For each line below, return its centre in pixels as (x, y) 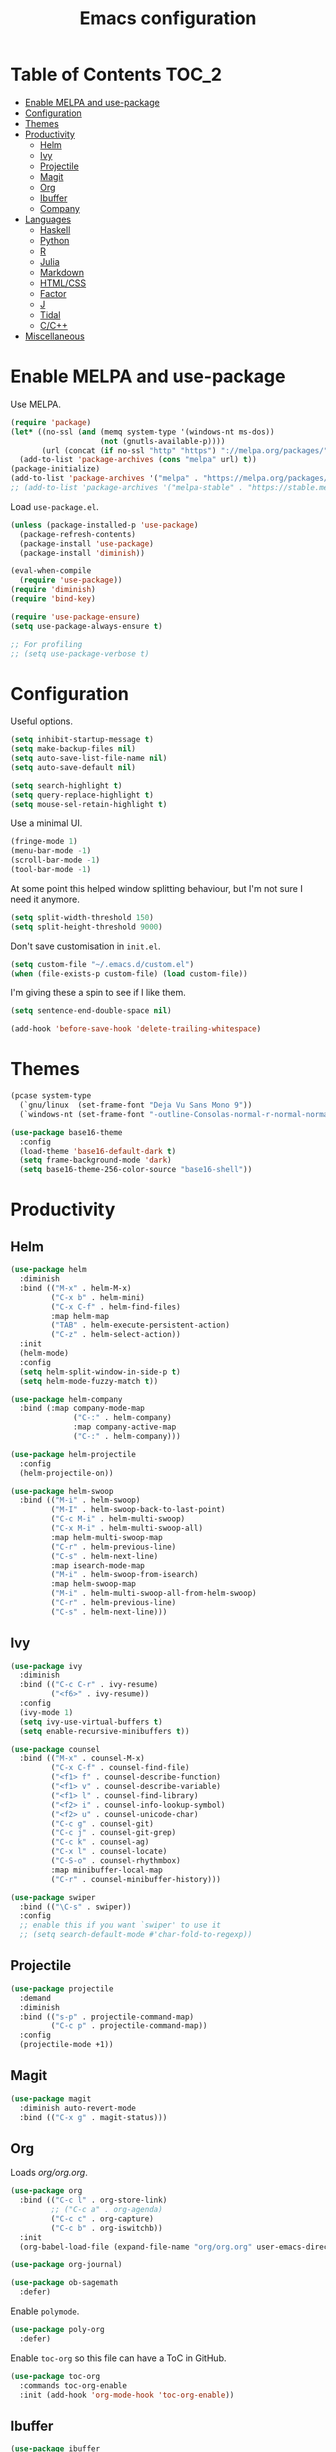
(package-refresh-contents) (78, 534)
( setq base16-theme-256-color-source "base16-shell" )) (136, 1170)
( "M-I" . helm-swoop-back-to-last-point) (138, 1510)
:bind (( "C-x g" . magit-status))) (93, 2117)
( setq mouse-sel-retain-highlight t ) (89, 804)
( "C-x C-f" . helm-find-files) (116, 1307)
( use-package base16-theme (66, 1132)
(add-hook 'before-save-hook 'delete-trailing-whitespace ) (136, 1029)
